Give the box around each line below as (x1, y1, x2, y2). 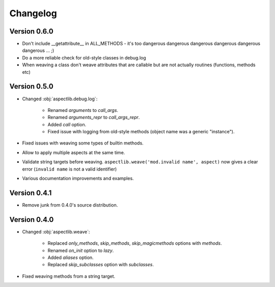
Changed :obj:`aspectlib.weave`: (22, 228, 90, 235)
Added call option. (47, 121, 87, 127)
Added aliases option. (47, 254, 94, 261)
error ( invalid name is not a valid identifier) (22, 166, 117, 172)
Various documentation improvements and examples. (22, 176, 134, 182)
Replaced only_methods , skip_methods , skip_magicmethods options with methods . (47, 240, 222, 246)
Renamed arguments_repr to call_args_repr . (47, 114, 140, 121)
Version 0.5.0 (9, 82, 53, 91)
